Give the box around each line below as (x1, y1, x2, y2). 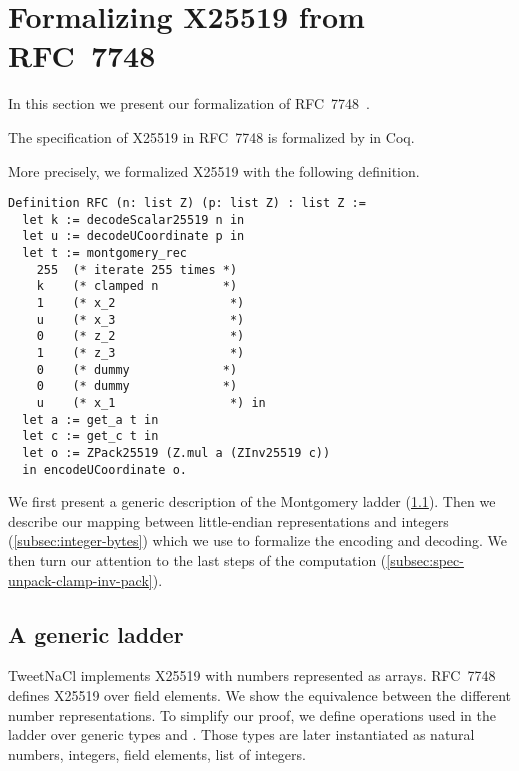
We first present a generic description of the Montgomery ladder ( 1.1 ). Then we (8, 491, 496, 512)
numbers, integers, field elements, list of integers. (8, 743, 306, 764)
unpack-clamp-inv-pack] (8, 569, 153, 590)
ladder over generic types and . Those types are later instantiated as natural (8, 724, 475, 745)
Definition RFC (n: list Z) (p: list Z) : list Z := (8, 196, 366, 211)
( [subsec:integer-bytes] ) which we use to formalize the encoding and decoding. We (8, 530, 507, 551)
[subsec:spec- (386, 550, 464, 571)
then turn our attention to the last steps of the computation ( (8, 550, 387, 571)
